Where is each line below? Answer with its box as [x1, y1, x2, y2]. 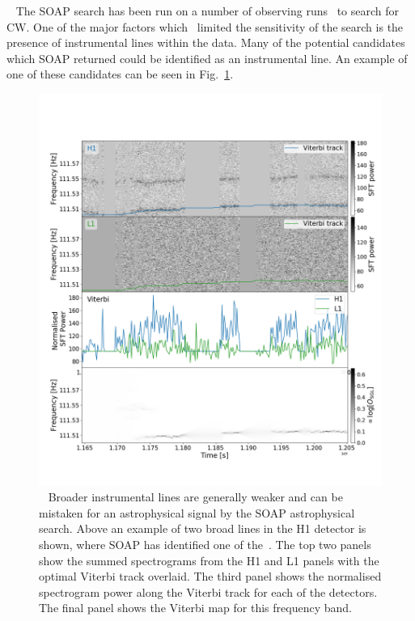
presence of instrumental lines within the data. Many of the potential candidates [6, 34, 405, 51]
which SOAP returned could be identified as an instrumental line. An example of [6, 49, 408, 66]
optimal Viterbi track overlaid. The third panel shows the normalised [39, 568, 382, 585]
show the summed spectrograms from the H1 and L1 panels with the [39, 551, 379, 568]
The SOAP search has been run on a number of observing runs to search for [15, 2, 400, 19]
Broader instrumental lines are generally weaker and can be [48, 488, 343, 505]
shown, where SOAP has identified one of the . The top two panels [39, 535, 371, 552]
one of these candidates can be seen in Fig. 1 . [6, 65, 234, 82]
